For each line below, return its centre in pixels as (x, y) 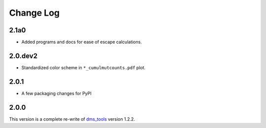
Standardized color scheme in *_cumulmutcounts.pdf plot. (83, 67)
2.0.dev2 (23, 56)
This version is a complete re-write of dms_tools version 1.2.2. (72, 119)
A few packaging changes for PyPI (56, 93)
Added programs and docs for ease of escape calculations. (82, 42)
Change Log (34, 13)
